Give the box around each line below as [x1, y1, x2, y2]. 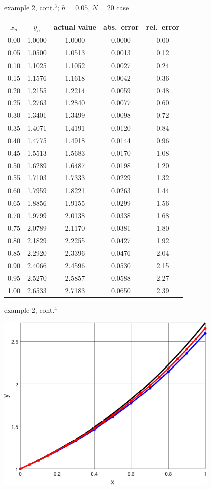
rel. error [146, 21, 180, 32]
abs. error [103, 21, 139, 32]
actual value [53, 21, 96, 32]
